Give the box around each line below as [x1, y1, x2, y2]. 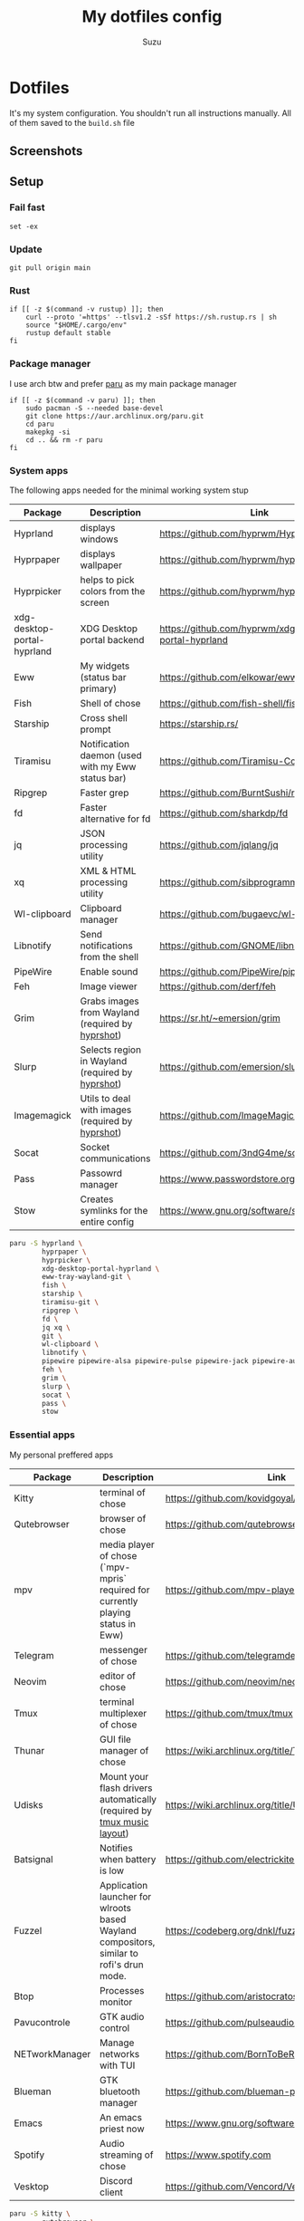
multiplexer [99, 1707, 147, 1719]
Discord [99, 2174, 133, 2187]
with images [80, 1103, 132, 1116]
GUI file [99, 1733, 131, 1745]
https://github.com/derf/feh [159, 980, 276, 993]
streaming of [99, 2149, 154, 2161]
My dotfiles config [81, 6, 223, 27]
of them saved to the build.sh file [9, 117, 136, 128]
